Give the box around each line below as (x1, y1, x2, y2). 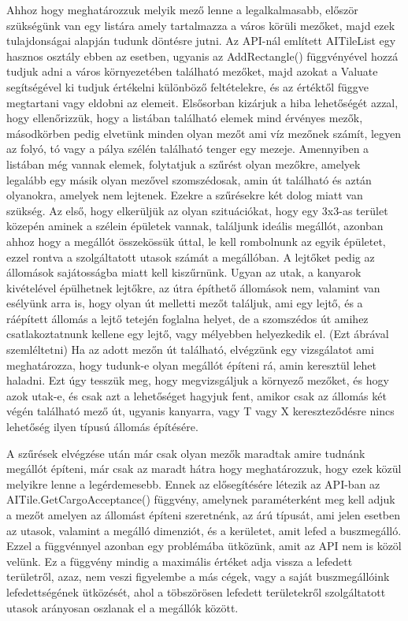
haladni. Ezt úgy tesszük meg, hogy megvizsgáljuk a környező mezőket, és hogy (6, 372, 389, 389)
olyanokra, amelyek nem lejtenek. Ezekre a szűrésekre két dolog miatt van (6, 187, 363, 203)
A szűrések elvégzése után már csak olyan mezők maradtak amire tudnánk (6, 444, 365, 461)
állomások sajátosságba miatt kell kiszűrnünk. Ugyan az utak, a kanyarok (6, 264, 362, 281)
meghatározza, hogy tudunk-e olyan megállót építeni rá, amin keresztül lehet (6, 356, 376, 373)
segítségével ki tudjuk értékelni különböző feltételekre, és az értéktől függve (6, 78, 369, 95)
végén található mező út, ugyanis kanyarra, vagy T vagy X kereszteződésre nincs (6, 403, 395, 419)
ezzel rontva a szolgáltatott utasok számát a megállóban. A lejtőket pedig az (6, 248, 375, 265)
